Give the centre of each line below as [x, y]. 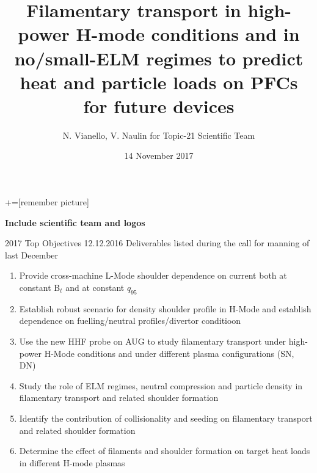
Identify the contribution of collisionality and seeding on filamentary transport [166, 418]
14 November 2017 [159, 156]
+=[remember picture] [47, 202]
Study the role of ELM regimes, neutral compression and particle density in [161, 385]
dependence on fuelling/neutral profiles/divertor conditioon [130, 321]
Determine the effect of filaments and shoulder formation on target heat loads [165, 451]
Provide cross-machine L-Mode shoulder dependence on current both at [153, 275]
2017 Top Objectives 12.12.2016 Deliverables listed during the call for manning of [157, 243]
